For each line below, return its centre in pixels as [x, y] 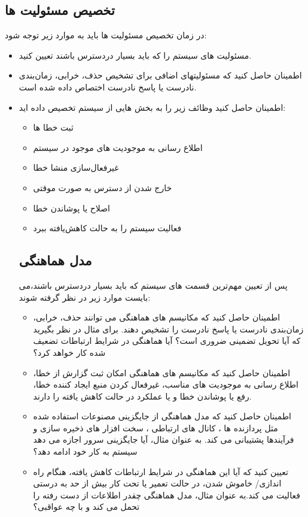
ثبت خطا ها [53, 127]
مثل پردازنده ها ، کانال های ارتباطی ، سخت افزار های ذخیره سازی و [155, 427]
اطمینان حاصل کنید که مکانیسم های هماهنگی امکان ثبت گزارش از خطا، [162, 372]
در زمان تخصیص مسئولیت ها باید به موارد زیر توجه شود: [106, 35]
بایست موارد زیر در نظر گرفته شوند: [85, 297]
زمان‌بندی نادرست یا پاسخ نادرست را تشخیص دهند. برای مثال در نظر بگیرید [168, 329]
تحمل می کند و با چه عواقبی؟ [86, 507]
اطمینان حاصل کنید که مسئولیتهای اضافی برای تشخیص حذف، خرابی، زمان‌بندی [160, 75]
